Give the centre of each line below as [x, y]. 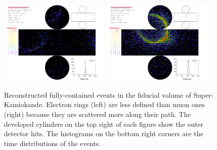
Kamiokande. [24, 104]
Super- [203, 94]
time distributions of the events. [52, 143]
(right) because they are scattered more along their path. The [97, 114]
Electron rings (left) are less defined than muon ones [126, 104]
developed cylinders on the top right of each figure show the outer [104, 124]
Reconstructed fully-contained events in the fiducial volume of [98, 94]
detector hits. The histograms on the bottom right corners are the [104, 133]
